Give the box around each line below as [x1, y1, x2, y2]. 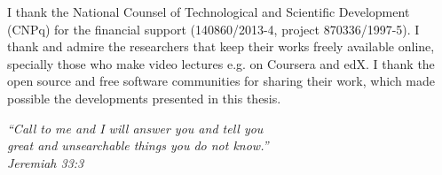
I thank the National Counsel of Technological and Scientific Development [7, 3, 410, 20]
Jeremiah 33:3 [7, 153, 84, 171]
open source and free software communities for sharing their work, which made [7, 72, 436, 90]
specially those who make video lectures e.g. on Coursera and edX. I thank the [7, 54, 435, 72]
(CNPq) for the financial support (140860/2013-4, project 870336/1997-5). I [7, 19, 420, 38]
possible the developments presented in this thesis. [7, 88, 281, 107]
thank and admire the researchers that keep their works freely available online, [7, 37, 435, 56]
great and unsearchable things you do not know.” [7, 136, 269, 155]
